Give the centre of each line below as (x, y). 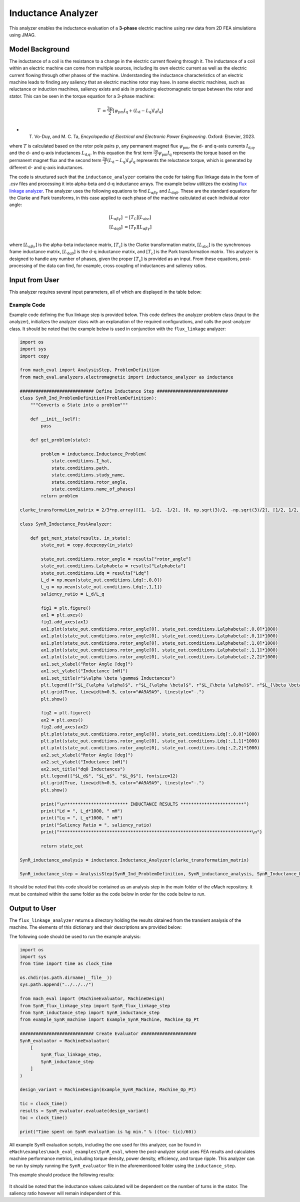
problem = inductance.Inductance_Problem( (94, 454)
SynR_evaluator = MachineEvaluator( (65, 1041)
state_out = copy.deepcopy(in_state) (87, 545)
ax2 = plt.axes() (62, 720)
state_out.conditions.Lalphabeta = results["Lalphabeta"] (113, 566)
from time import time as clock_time (66, 964)
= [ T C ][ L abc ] (138, 218)
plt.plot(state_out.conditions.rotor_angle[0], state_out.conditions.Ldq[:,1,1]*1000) (150, 741)
